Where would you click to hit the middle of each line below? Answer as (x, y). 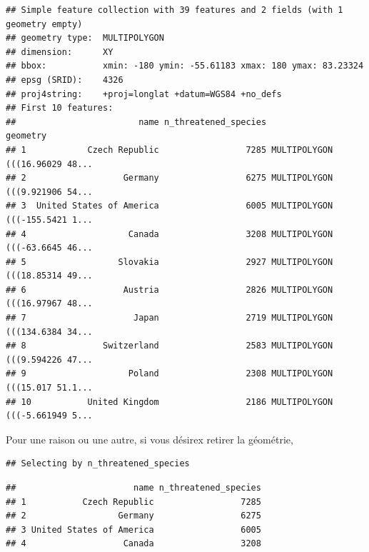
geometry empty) (44, 24)
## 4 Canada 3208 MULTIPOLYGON (170, 234)
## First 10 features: (60, 108)
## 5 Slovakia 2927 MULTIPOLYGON (170, 262)
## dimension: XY (60, 52)
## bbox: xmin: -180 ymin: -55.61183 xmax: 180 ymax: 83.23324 (185, 66)
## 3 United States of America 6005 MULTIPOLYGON (170, 206)
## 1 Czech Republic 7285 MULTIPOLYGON (170, 150)
